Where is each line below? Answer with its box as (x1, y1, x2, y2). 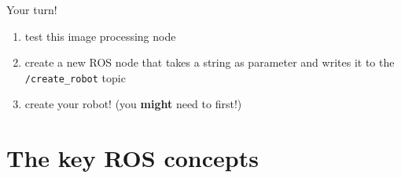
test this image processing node (24, 27, 176, 44)
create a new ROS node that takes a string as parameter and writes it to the (24, 54, 395, 71)
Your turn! (6, 2, 57, 17)
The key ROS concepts (6, 142, 259, 174)
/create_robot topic (24, 69, 126, 85)
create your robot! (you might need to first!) (24, 96, 242, 112)
